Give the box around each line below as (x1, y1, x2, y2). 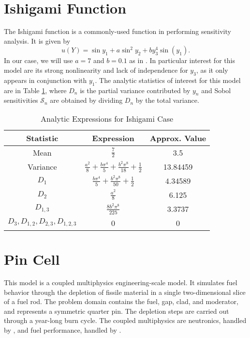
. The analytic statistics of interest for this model (95, 75, 241, 85)
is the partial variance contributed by (80, 85, 191, 95)
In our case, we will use (4, 55, 73, 65)
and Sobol (201, 85, 231, 95)
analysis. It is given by (4, 35, 71, 46)
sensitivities (4, 95, 38, 105)
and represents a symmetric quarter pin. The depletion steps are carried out (4, 306, 229, 316)
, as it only (196, 64, 228, 75)
